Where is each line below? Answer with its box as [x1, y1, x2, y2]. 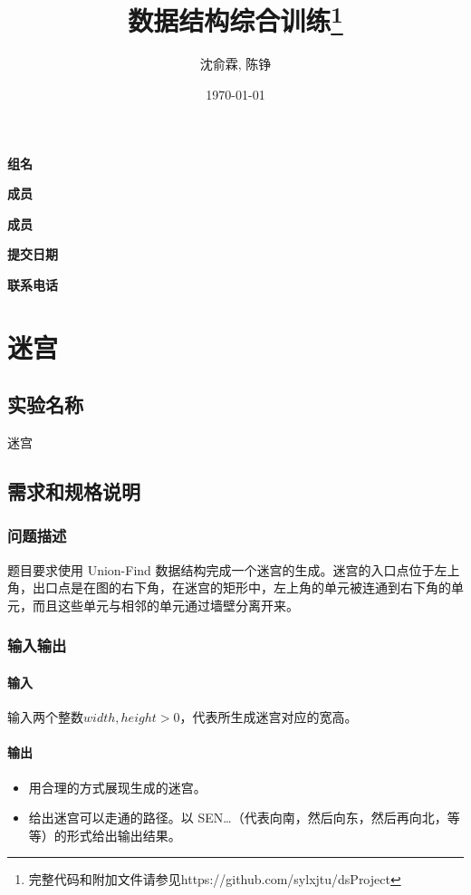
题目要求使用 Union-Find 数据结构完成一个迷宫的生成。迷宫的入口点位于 [7, 560, 435, 579]
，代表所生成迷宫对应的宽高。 [179, 707, 358, 727]
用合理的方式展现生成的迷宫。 [28, 777, 207, 796]
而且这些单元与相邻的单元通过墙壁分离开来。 [32, 595, 299, 614]
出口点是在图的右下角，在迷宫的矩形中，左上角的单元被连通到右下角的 [32, 578, 451, 597]
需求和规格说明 [7, 477, 140, 505]
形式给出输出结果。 [66, 825, 181, 844]
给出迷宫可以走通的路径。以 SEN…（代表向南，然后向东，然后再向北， [28, 808, 447, 827]
